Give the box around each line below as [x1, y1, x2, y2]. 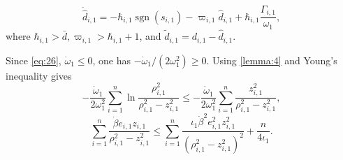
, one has [92, 52, 131, 67]
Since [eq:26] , [6, 52, 61, 67]
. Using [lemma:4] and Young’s [206, 52, 337, 67]
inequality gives [6, 68, 72, 82]
